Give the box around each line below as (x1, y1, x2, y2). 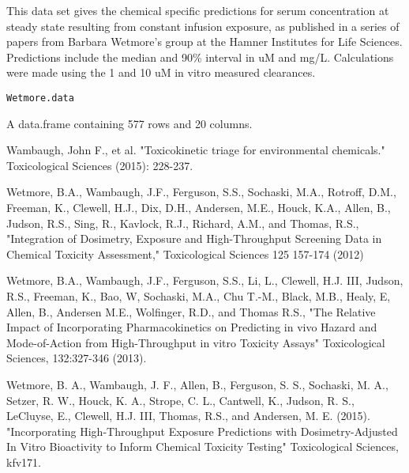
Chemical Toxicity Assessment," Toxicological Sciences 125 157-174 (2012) (6, 245, 364, 262)
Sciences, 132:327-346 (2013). (6, 350, 147, 366)
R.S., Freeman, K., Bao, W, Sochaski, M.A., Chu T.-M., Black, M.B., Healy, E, (6, 287, 391, 304)
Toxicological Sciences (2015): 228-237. (6, 157, 193, 173)
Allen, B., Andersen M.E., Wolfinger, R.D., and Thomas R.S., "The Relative (6, 303, 376, 320)
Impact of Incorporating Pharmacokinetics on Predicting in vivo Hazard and (6, 319, 377, 335)
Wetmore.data (6, 92, 74, 104)
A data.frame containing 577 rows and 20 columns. (6, 115, 253, 131)
